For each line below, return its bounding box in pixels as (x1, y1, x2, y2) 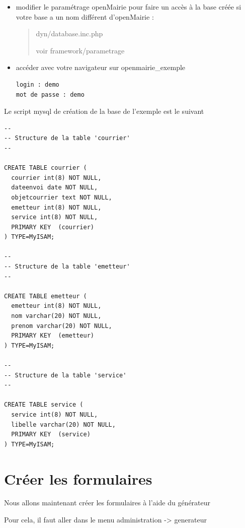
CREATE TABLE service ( (4, 401, 84, 409)
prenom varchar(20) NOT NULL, (11, 322, 112, 329)
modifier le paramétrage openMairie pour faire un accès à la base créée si (16, 2, 241, 12)
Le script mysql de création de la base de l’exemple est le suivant (4, 106, 204, 116)
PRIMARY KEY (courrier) (11, 223, 94, 231)
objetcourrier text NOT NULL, (11, 193, 112, 201)
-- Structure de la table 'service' (4, 371, 127, 379)
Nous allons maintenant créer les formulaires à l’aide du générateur (4, 497, 211, 508)
